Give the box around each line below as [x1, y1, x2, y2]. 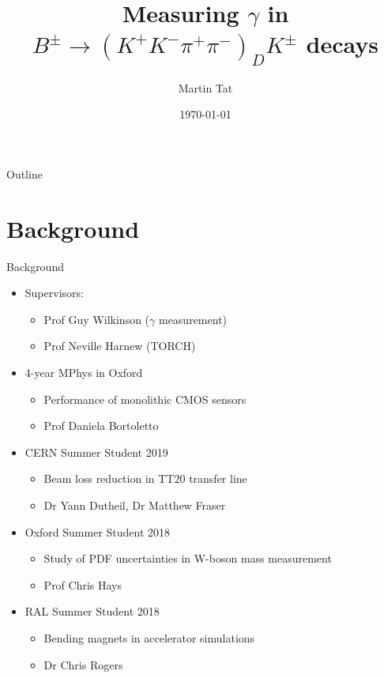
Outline [6, 165, 43, 182]
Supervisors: [24, 284, 84, 301]
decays [306, 28, 378, 60]
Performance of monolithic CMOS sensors [43, 390, 247, 407]
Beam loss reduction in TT [43, 470, 175, 487]
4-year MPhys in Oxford [24, 364, 143, 380]
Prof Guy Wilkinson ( [43, 311, 150, 327]
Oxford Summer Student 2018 [24, 523, 171, 540]
